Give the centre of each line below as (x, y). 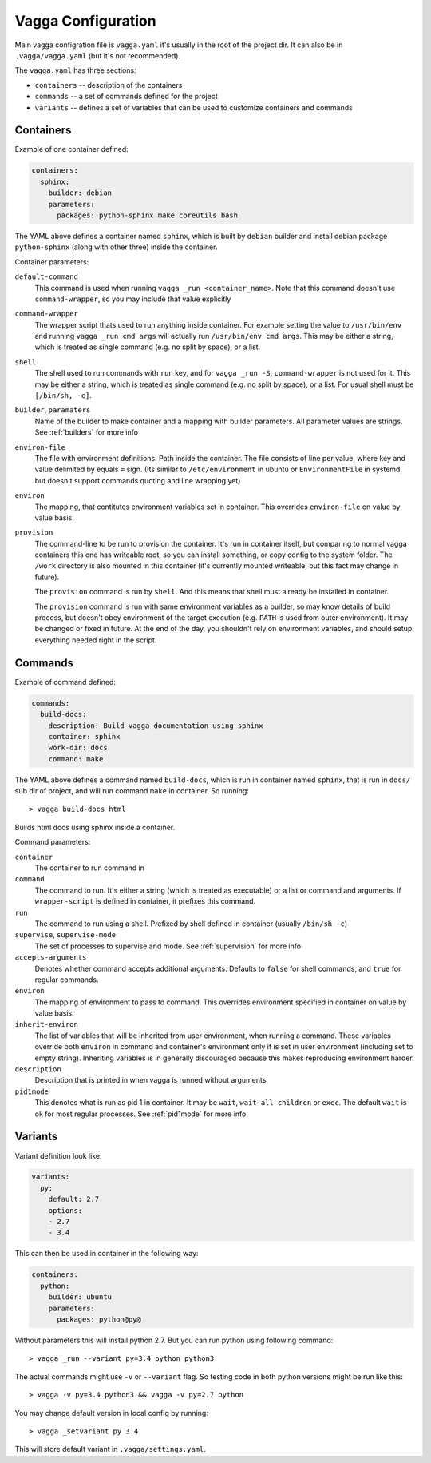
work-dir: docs (78, 748)
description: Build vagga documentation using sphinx (156, 726)
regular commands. (67, 980)
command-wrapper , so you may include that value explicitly (133, 299)
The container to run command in (90, 868)
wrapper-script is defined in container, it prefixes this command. (145, 901)
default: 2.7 (74, 1199)
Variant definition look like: (58, 1155)
